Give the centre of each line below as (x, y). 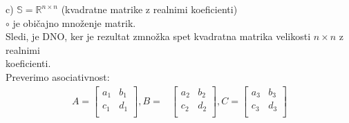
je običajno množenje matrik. (74, 22)
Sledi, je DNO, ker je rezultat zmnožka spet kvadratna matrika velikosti (158, 36)
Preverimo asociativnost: (58, 76)
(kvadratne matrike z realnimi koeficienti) (149, 9)
